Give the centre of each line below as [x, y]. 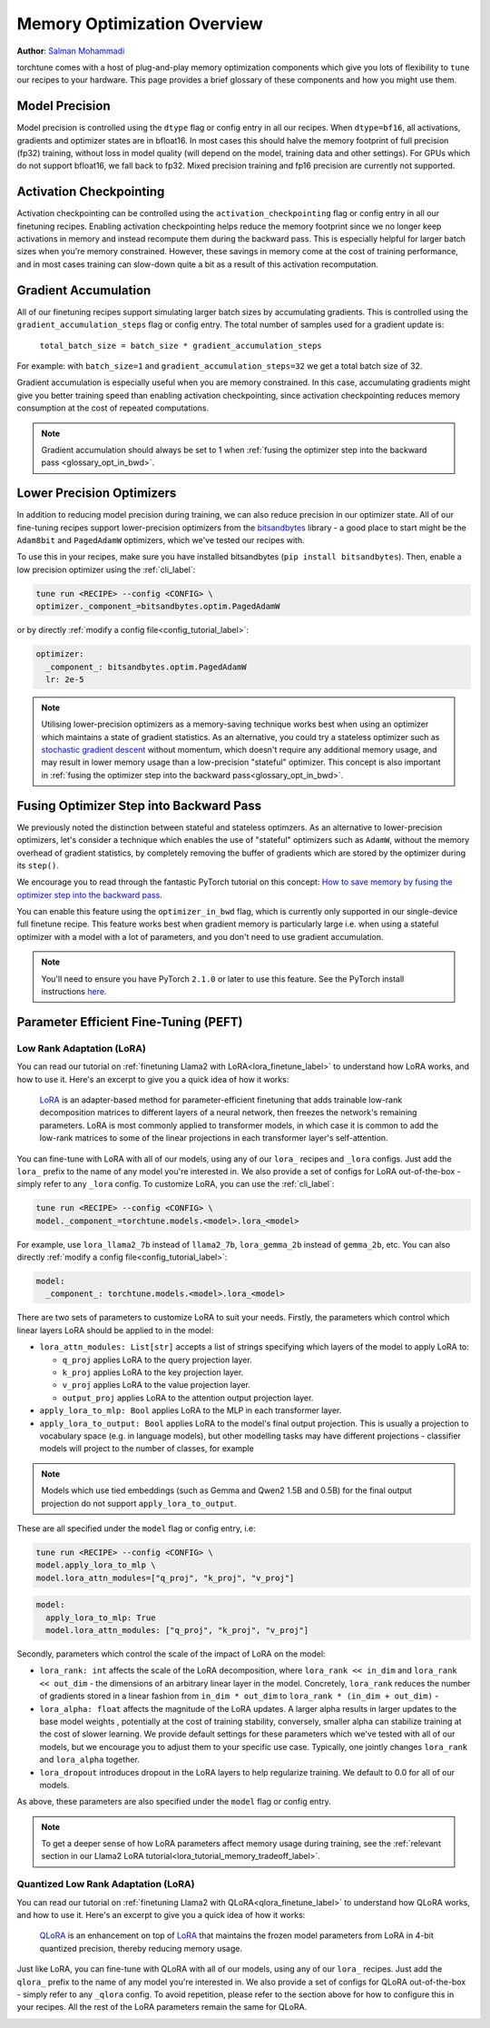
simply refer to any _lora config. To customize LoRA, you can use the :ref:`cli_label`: [176, 1184]
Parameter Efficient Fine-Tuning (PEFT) [130, 1022]
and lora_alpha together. [89, 1760]
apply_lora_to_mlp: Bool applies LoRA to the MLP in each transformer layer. [191, 1410]
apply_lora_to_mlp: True [101, 1617]
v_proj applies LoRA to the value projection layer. [157, 1385]
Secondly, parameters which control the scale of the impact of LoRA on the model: [171, 1654]
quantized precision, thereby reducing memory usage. [141, 1948]
